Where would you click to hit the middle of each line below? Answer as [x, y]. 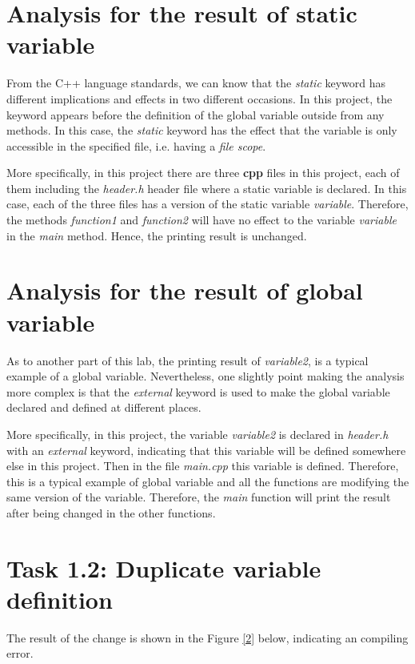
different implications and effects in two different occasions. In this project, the [200, 98]
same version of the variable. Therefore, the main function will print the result [199, 497]
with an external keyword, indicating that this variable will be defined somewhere [206, 450]
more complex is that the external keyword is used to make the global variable [198, 391]
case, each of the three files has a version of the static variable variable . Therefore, [207, 204]
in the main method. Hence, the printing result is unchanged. [157, 235]
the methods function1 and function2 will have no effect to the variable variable [202, 220]
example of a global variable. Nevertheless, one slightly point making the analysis [206, 376]
